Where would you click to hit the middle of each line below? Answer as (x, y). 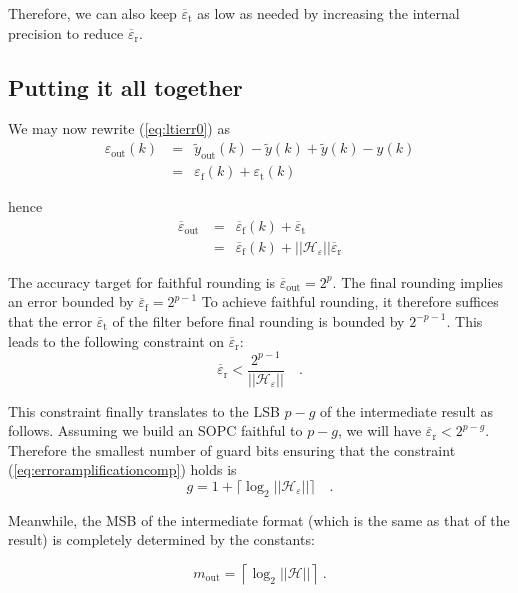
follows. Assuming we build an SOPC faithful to (155, 430)
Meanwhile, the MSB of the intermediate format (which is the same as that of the (259, 519)
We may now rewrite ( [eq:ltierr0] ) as (119, 128)
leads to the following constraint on (116, 340)
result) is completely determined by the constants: (161, 539)
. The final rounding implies (418, 281)
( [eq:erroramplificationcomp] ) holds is (122, 469)
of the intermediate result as (406, 410)
